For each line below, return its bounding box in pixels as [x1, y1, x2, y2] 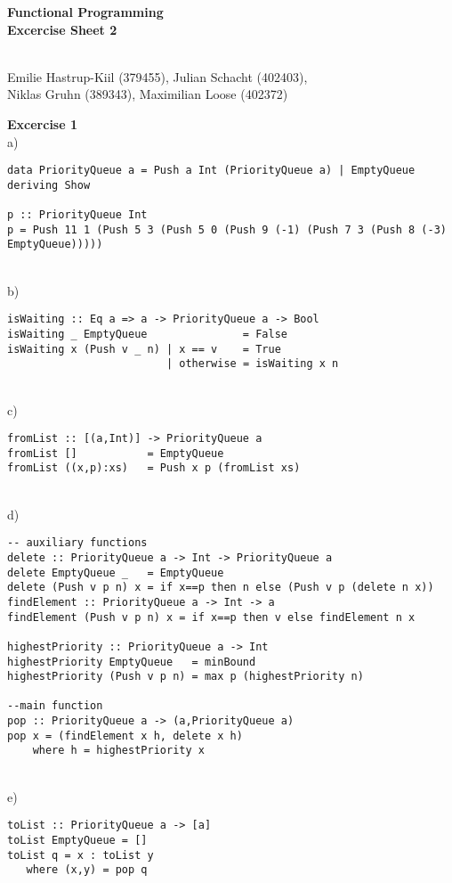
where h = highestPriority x [32, 744, 205, 757]
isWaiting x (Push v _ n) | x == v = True [7, 342, 281, 356]
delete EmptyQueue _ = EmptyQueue [7, 566, 224, 579]
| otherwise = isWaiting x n [165, 357, 339, 371]
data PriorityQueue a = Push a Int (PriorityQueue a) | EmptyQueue [7, 164, 416, 177]
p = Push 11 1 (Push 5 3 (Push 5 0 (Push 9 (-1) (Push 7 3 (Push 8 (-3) [7, 223, 447, 236]
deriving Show [7, 178, 91, 192]
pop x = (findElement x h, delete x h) [7, 729, 243, 742]
